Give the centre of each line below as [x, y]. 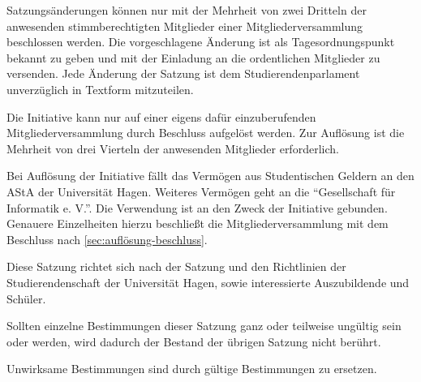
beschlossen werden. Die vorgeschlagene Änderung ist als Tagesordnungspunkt [201, 42]
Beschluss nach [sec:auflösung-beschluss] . [107, 239]
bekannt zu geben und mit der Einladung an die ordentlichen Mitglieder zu [193, 57]
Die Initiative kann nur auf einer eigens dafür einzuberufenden [161, 116]
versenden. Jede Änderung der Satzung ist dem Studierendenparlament [183, 73]
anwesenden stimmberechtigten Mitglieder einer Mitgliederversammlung [185, 26]
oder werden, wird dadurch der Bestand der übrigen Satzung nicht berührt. [194, 341]
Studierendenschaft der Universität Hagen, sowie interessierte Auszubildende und [208, 282]
